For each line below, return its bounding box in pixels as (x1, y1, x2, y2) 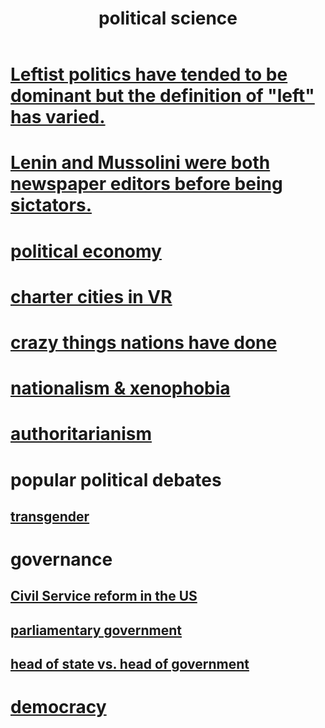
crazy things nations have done (10, 331, 278, 354)
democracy (10, 696, 107, 719)
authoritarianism (10, 423, 152, 446)
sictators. (10, 194, 92, 217)
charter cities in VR (10, 285, 173, 308)
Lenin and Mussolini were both (10, 152, 271, 174)
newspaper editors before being (10, 173, 283, 196)
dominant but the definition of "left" (10, 85, 315, 107)
